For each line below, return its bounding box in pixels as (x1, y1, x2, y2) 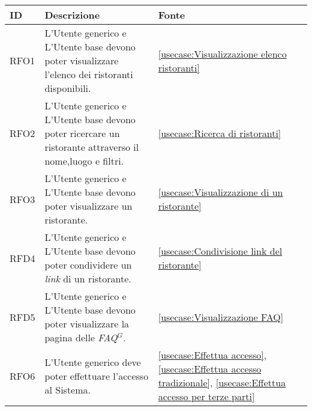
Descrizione (44, 8, 100, 22)
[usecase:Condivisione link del (158, 244, 283, 258)
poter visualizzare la (44, 317, 130, 330)
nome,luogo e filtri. (44, 154, 124, 168)
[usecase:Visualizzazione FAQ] (158, 309, 284, 324)
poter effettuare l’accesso (44, 368, 149, 383)
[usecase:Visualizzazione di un (158, 185, 283, 199)
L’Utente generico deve (44, 355, 141, 369)
